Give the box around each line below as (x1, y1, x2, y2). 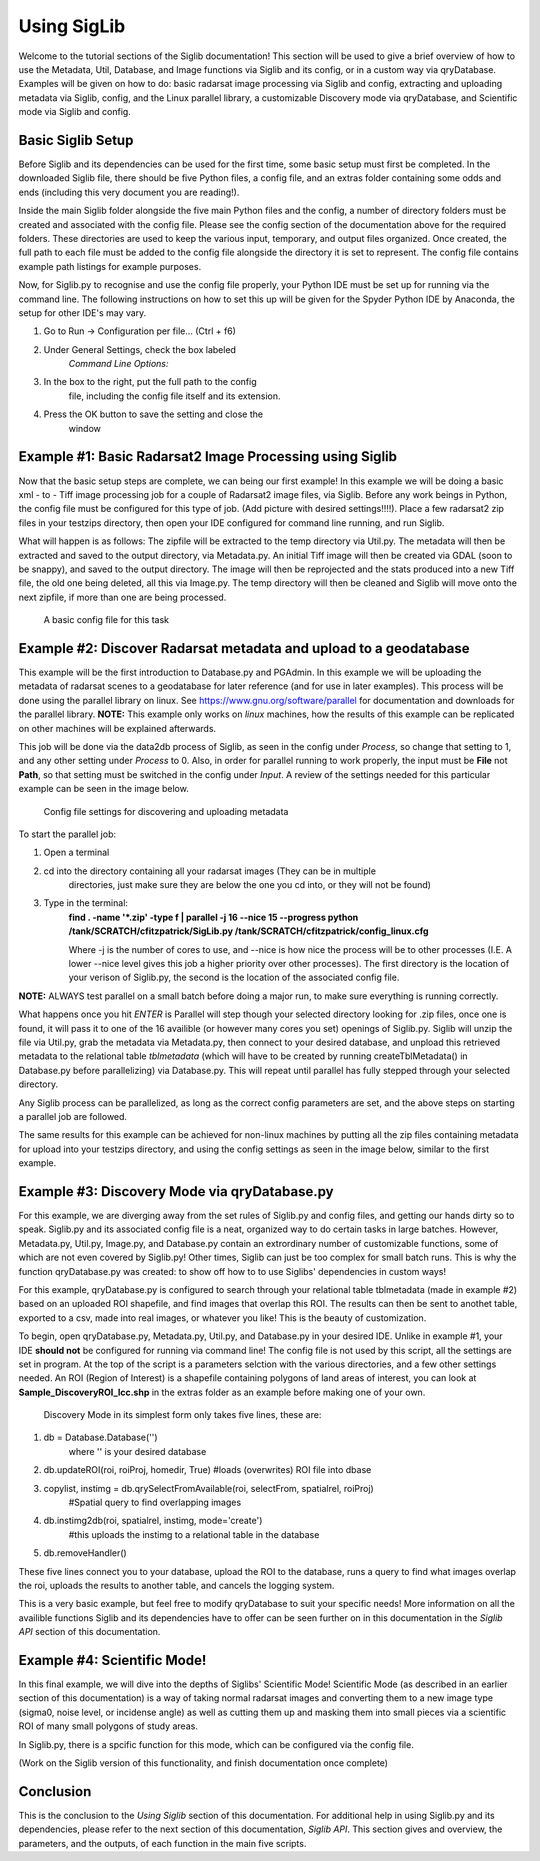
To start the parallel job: (18, 828, 117, 840)
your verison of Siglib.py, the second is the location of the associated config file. (68, 971, 400, 984)
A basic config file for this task (43, 614, 170, 626)
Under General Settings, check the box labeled (43, 343, 237, 355)
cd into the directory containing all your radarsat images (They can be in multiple (43, 865, 377, 877)
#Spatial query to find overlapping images (68, 1496, 242, 1509)
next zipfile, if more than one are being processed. (18, 591, 227, 603)
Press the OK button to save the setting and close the (43, 408, 264, 420)
